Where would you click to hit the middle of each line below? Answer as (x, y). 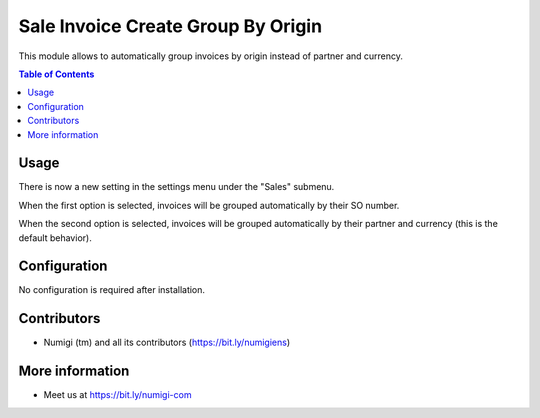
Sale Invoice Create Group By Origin (170, 26)
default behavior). (55, 237)
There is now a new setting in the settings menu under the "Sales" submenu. (176, 187)
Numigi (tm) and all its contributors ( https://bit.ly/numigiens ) (167, 342)
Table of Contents (56, 74)
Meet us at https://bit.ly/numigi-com (117, 395)
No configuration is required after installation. (111, 290)
